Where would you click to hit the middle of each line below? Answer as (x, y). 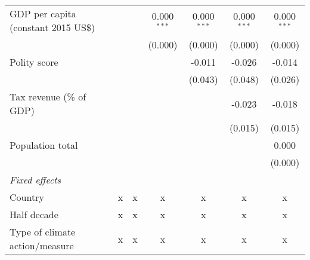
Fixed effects (35, 180)
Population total (44, 145)
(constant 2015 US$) (52, 27)
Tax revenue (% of (48, 97)
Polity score (34, 62)
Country (27, 197)
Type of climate (43, 232)
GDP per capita (43, 13)
